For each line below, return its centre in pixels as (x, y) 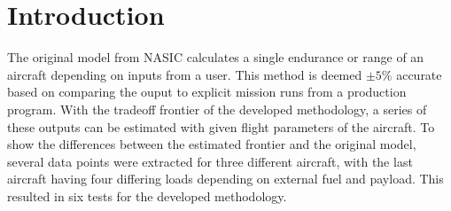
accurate (419, 74)
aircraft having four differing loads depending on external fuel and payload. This (225, 179)
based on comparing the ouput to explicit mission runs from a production (207, 92)
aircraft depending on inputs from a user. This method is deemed (185, 74)
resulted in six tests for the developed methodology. (147, 195)
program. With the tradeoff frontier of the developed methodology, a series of (217, 109)
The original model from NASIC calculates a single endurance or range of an (216, 57)
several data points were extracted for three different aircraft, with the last (210, 161)
